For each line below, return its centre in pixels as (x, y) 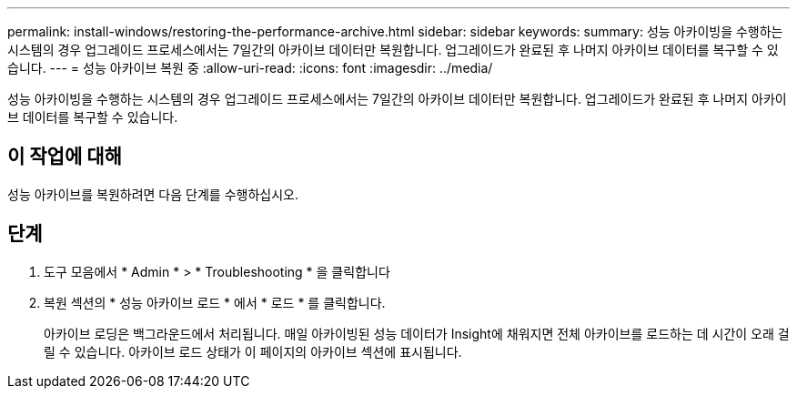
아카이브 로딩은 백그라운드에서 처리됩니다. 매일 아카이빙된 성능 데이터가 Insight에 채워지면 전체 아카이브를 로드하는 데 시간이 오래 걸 (417, 333)
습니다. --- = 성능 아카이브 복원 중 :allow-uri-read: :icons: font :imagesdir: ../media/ (250, 68)
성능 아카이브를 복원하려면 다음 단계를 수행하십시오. (153, 194)
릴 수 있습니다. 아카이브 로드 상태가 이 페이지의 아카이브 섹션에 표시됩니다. (253, 351)
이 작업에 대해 (65, 157)
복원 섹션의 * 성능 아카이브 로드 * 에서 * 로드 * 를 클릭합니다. (215, 302)
